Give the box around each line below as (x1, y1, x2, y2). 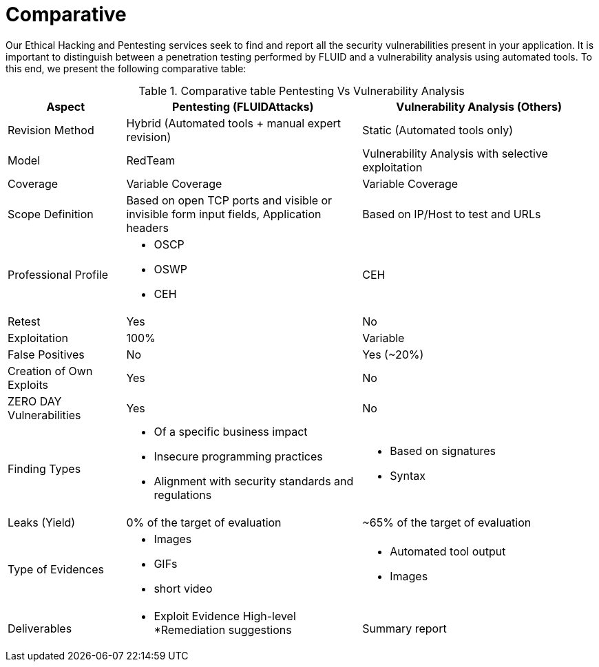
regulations (154, 487, 212, 502)
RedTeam (126, 153, 176, 167)
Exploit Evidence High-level (154, 608, 296, 623)
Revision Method (8, 123, 94, 137)
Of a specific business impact (154, 424, 308, 438)
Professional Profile (8, 267, 109, 282)
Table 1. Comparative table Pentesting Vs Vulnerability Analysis (138, 83, 465, 98)
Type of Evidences (8, 562, 104, 576)
